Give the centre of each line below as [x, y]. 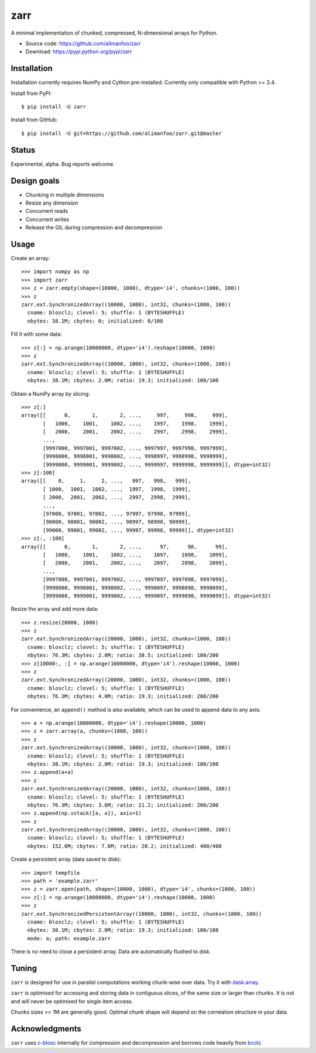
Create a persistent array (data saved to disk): [66, 860]
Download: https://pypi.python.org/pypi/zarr [79, 52]
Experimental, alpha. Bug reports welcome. [63, 164]
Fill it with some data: [37, 334]
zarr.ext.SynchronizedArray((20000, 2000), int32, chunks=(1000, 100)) [126, 830]
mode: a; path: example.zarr [69, 938]
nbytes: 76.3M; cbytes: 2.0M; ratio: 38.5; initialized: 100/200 [123, 655]
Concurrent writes [47, 219]
